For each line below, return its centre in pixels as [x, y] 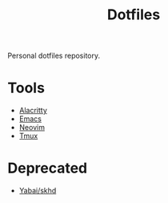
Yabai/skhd [38, 191]
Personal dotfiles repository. [54, 56]
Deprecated [48, 168]
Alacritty [33, 111]
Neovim [32, 128]
